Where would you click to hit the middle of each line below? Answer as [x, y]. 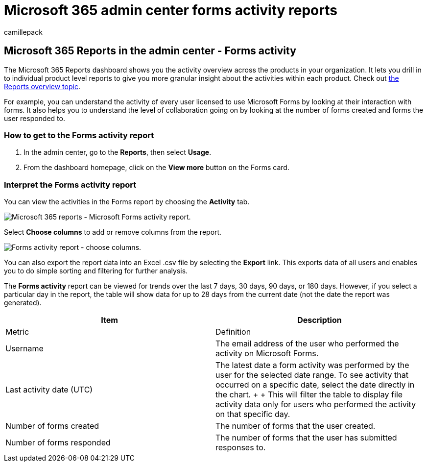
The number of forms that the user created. [296, 426]
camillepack [23, 32]
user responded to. [35, 118]
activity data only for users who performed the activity [316, 405]
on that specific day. [253, 414]
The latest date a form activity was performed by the [312, 365]
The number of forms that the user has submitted [306, 438]
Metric [17, 332]
